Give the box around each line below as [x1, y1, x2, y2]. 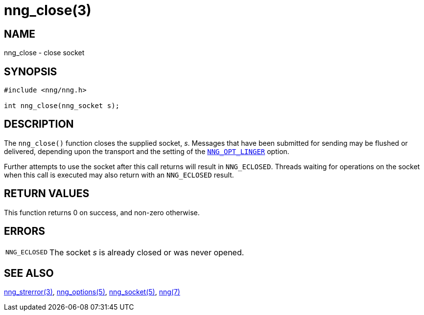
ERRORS [4, 225, 46, 238]
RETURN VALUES [4, 187, 90, 200]
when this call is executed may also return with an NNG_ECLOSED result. [4, 170, 234, 179]
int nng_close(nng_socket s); [4, 102, 120, 110]
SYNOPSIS [4, 65, 57, 78]
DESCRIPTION [4, 118, 74, 131]
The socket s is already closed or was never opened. [49, 247, 244, 257]
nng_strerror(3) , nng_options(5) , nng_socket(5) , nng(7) [4, 288, 180, 296]
